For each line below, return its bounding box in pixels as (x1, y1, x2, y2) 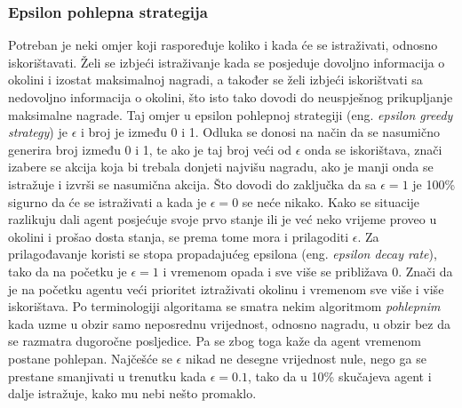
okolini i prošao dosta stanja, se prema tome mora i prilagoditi (8, 227, 349, 245)
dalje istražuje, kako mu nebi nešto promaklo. (8, 384, 257, 403)
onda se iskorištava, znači (305, 140, 442, 158)
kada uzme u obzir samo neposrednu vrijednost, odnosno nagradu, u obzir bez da (8, 314, 450, 332)
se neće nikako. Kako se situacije (242, 192, 420, 211)
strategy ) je (8, 123, 68, 141)
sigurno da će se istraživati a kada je (8, 192, 207, 211)
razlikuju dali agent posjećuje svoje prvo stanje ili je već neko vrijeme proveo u (8, 210, 437, 228)
